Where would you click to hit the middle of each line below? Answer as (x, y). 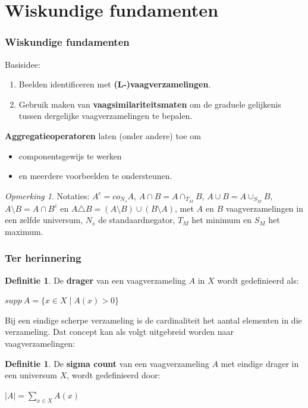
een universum (31, 375)
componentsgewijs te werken (70, 156)
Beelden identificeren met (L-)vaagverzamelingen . (115, 84)
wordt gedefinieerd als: (258, 280)
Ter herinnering (43, 258)
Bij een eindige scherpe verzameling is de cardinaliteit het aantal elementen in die (153, 320)
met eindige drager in (260, 363)
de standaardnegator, (137, 220)
